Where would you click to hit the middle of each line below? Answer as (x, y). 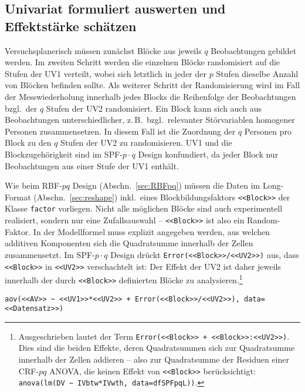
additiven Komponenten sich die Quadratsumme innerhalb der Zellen (129, 243)
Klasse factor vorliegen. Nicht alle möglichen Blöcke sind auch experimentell (144, 208)
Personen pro (268, 131)
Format (18, 197)
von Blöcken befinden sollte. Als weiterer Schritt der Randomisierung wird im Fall (152, 85)
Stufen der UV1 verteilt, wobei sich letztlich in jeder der (106, 73)
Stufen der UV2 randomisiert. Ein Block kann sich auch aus (154, 108)
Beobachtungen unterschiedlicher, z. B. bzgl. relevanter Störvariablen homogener (150, 120)
